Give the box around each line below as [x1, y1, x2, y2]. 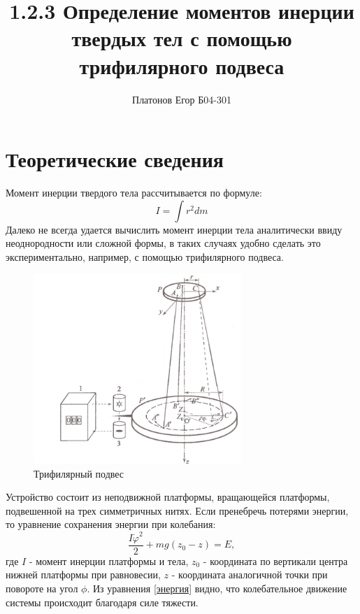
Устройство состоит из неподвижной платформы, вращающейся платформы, [6, 490, 330, 504]
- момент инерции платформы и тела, [29, 553, 189, 568]
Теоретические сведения [6, 145, 224, 173]
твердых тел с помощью [71, 24, 292, 52]
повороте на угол [6, 581, 78, 596]
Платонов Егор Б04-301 [132, 92, 231, 106]
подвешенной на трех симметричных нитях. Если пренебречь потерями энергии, [6, 503, 349, 517]
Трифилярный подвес [34, 466, 124, 480]
